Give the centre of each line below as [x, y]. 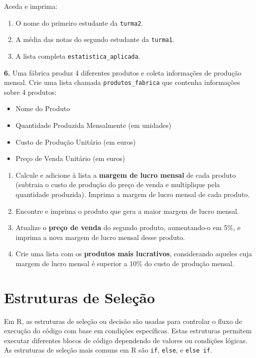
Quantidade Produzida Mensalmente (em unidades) [93, 125]
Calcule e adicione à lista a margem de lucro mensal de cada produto [126, 175]
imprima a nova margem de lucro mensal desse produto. [100, 237]
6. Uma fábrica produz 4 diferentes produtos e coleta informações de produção [123, 72]
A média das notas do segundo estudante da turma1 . [95, 39]
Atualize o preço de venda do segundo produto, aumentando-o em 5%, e [128, 227]
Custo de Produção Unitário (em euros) [75, 141]
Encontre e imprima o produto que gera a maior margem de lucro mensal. [127, 211]
